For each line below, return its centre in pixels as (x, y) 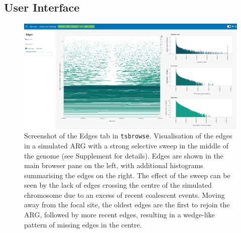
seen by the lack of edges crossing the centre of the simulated (118, 185)
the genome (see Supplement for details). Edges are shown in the (124, 155)
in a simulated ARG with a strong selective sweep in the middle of (126, 145)
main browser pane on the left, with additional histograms (114, 165)
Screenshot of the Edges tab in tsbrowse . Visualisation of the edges (128, 136)
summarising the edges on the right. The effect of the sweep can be (127, 175)
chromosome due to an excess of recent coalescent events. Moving (125, 195)
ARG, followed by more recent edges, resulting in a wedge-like (119, 215)
